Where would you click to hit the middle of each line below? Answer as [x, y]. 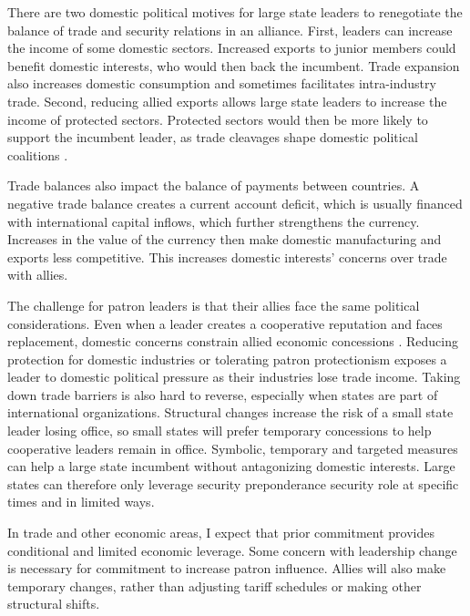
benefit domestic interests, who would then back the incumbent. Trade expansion [234, 65]
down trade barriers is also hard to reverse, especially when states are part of [223, 394]
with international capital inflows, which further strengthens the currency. [214, 221]
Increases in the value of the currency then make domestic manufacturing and [225, 239]
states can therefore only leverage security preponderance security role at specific [233, 483]
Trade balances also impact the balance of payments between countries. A [214, 185]
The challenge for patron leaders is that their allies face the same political [214, 305]
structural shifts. [54, 604]
